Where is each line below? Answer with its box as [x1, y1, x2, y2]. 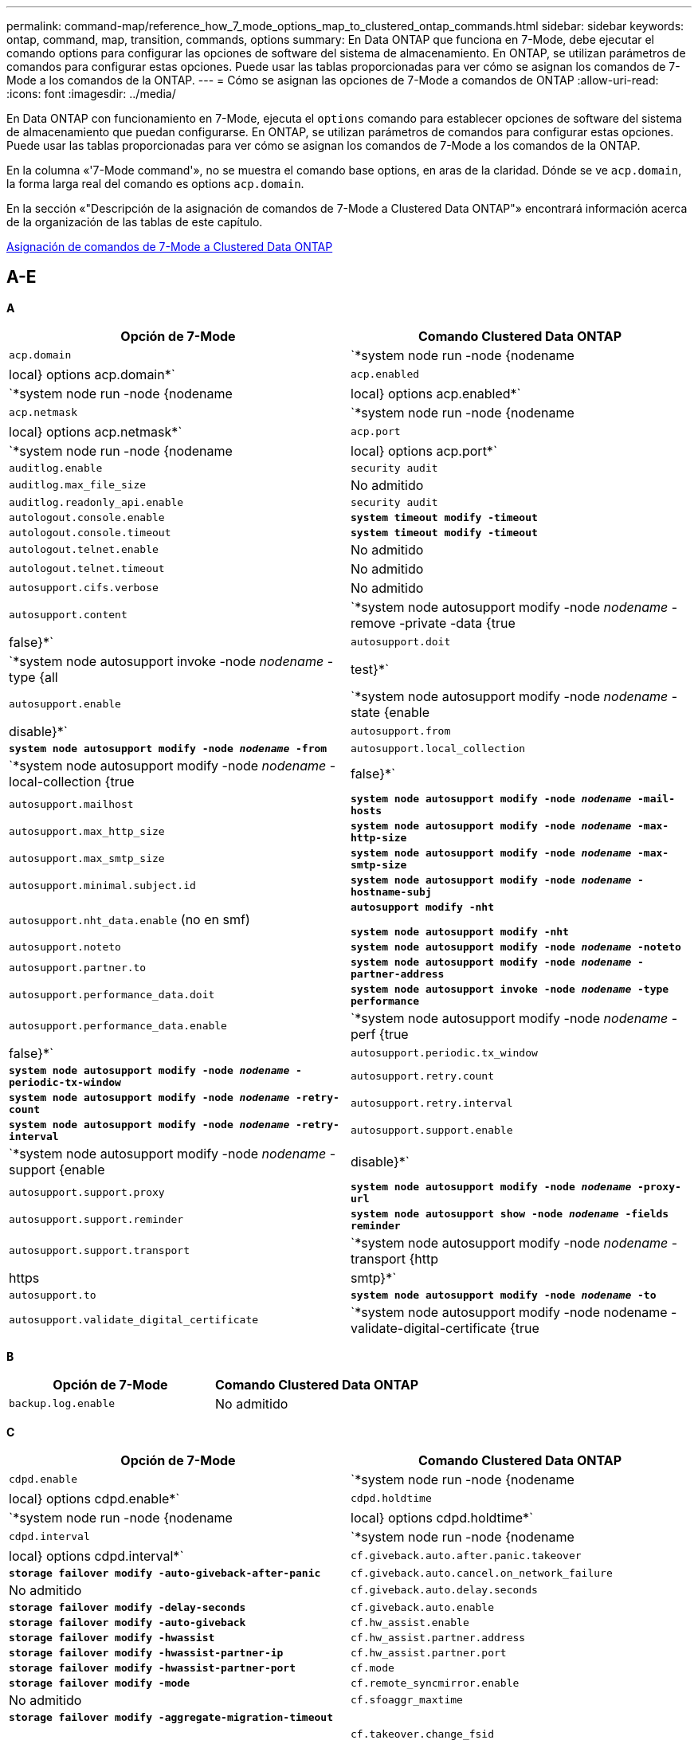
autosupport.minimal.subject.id [9, 880, 196, 892]
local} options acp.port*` [351, 442, 498, 459]
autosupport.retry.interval [351, 1097, 513, 1110]
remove [351, 614, 396, 631]
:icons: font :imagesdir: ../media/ [6, 87, 176, 100]
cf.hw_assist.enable [351, 1616, 469, 1628]
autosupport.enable [9, 698, 121, 711]
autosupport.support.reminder [9, 1213, 184, 1226]
